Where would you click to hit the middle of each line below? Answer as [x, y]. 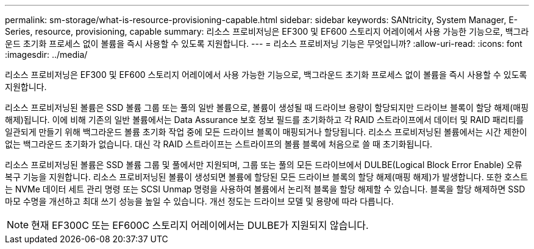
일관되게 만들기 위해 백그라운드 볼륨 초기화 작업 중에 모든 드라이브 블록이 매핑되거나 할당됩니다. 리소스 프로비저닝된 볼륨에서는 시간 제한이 [266, 132]
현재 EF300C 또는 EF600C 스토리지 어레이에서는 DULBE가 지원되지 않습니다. [200, 225]
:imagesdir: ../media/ [46, 54]
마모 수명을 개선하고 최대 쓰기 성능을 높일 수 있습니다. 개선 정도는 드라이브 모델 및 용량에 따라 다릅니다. [199, 201]
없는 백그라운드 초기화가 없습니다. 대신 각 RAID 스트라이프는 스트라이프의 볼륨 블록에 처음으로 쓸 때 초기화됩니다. [219, 144]
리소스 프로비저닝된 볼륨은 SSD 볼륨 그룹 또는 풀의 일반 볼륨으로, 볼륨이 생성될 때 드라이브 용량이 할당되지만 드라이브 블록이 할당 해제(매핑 [267, 107]
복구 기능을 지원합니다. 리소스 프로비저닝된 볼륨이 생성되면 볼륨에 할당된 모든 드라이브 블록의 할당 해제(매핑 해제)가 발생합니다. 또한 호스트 [267, 177]
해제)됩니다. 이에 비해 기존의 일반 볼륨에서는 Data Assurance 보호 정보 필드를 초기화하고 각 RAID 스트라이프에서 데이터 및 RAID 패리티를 [265, 120]
